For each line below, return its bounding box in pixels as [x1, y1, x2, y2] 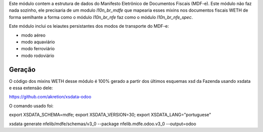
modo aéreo [21, 32, 46, 38]
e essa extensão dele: [9, 85, 53, 91]
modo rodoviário [21, 53, 55, 58]
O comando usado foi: [9, 103, 54, 109]
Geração [9, 65, 36, 74]
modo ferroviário [21, 46, 55, 52]
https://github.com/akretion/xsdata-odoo [9, 94, 92, 100]
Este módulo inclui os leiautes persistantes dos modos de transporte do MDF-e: [9, 23, 169, 29]
